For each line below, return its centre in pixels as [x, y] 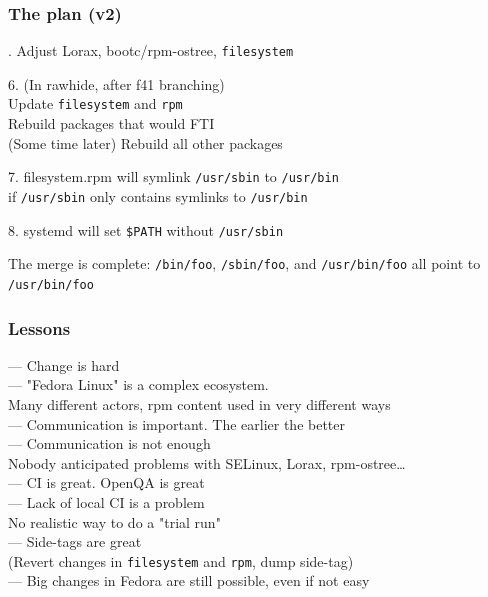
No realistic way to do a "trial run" [114, 521]
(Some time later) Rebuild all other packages [145, 142]
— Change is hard [64, 364]
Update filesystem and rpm [95, 103]
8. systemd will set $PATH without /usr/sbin [146, 229]
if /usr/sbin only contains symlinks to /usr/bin [158, 195]
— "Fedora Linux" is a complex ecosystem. [138, 384]
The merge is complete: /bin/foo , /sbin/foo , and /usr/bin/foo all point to [244, 263]
